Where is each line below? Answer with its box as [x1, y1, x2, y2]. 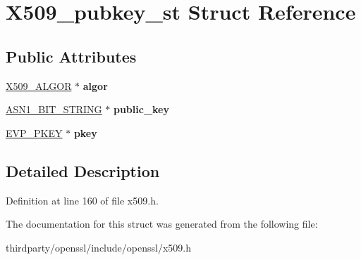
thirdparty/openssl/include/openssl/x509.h [6, 240, 191, 254]
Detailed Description [6, 160, 160, 181]
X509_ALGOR [6, 78, 72, 93]
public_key [113, 102, 169, 117]
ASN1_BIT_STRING [6, 102, 102, 117]
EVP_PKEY [6, 125, 63, 140]
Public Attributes [6, 45, 137, 67]
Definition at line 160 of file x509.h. [6, 193, 159, 207]
